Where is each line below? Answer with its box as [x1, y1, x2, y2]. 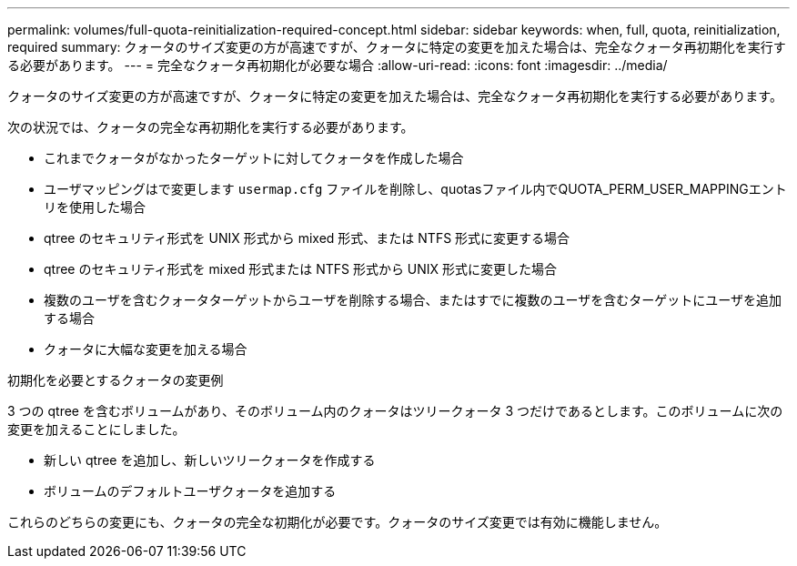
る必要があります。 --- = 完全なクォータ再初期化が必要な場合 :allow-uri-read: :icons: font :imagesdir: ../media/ [7, 57, 668, 73]
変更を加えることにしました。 [7, 421, 186, 437]
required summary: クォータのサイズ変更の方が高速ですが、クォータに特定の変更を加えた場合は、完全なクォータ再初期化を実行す [7, 39, 786, 55]
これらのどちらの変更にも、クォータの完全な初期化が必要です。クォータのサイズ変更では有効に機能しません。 [7, 514, 668, 530]
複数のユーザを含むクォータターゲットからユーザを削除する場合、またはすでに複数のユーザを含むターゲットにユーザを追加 [44, 292, 782, 308]
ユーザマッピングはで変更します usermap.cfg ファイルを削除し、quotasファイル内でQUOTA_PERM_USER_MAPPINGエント [44, 181, 787, 197]
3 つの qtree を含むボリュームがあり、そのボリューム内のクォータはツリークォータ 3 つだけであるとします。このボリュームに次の [7, 403, 783, 419]
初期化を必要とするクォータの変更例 [7, 372, 224, 388]
